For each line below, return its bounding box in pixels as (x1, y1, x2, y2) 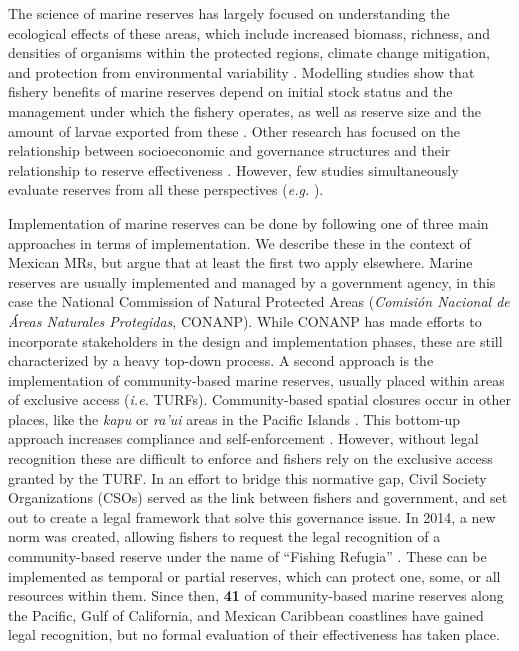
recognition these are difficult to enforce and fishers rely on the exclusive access (8, 448, 493, 469)
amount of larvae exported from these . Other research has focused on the (8, 120, 461, 141)
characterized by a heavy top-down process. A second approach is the (8, 350, 434, 371)
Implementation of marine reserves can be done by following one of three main (8, 212, 489, 233)
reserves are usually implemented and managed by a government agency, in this (8, 271, 496, 292)
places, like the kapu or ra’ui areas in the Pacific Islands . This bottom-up (8, 408, 461, 429)
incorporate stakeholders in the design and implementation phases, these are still (8, 330, 503, 351)
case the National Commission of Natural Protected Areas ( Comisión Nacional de (8, 291, 510, 312)
